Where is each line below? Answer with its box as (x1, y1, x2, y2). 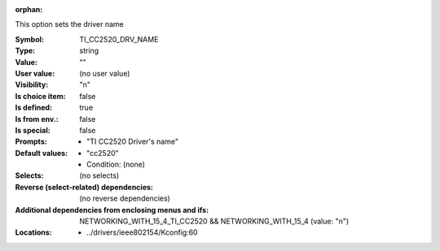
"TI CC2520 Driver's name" (86, 136, 179, 146)
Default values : (15, 148, 68, 158)
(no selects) (79, 171, 120, 180)
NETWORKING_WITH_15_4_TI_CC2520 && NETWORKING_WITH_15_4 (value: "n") (79, 216, 350, 227)
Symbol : (15, 34, 45, 44)
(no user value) (79, 68, 130, 78)
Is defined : (15, 102, 53, 113)
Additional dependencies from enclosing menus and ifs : (15, 205, 209, 214)
